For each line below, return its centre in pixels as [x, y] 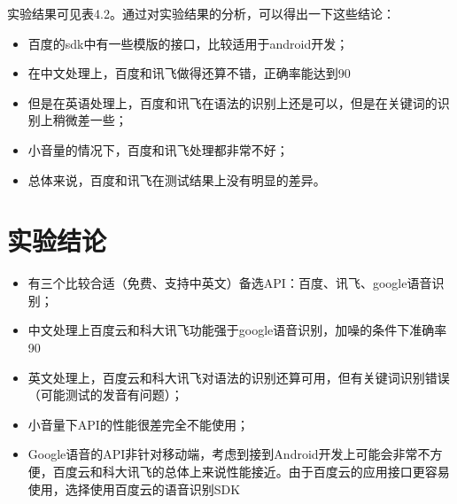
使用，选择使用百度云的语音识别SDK [134, 488]
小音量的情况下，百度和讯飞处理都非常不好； [158, 149]
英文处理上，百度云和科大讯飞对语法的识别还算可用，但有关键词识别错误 [239, 377]
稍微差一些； [90, 120]
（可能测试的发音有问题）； [105, 395]
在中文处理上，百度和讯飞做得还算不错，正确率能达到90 [189, 73]
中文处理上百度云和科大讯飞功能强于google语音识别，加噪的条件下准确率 [237, 330]
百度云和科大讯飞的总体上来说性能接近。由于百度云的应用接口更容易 [251, 472]
